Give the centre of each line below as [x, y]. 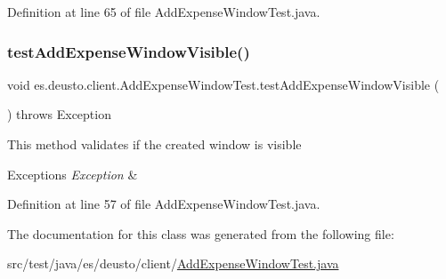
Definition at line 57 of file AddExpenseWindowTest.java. [164, 204]
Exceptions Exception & [73, 174]
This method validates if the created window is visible [154, 144]
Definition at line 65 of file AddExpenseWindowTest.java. [164, 12]
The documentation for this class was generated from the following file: [201, 233]
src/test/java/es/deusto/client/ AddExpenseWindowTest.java [173, 263]
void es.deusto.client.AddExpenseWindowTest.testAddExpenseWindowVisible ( [223, 84]
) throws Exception [59, 114]
